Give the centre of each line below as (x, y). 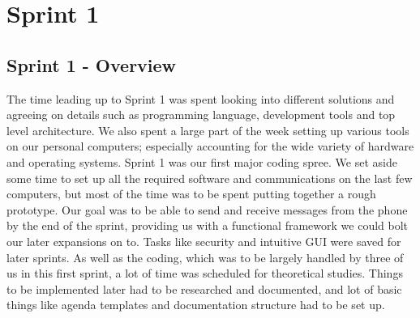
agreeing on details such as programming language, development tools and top (201, 114)
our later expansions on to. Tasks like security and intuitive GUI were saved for (204, 241)
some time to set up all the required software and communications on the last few (210, 178)
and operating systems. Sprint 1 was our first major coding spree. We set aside (202, 161)
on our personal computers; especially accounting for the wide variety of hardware (210, 146)
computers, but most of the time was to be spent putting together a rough (191, 194)
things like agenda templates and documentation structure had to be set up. (196, 305)
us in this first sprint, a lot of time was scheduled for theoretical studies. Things (205, 273)
